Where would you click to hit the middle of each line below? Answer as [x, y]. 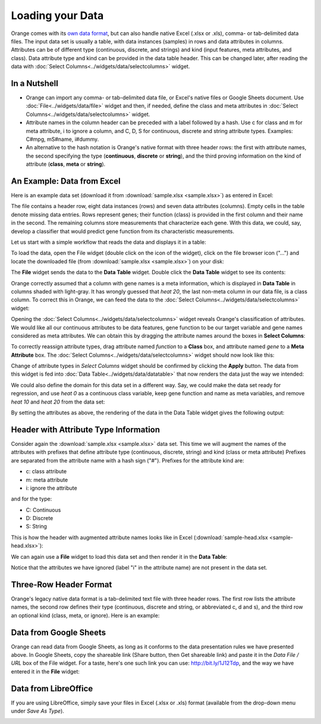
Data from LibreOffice [52, 689]
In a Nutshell [35, 83]
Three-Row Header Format [62, 585]
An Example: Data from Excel [66, 181]
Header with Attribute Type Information [86, 429]
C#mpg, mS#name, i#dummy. [62, 139]
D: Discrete [40, 518]
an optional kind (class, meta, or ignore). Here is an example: [85, 615]
